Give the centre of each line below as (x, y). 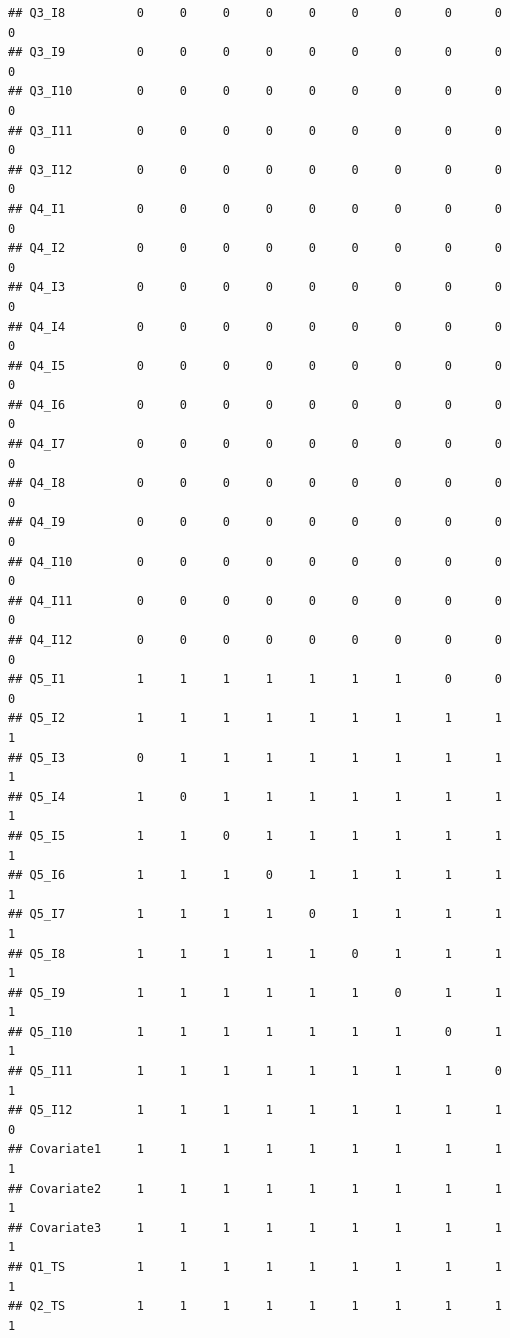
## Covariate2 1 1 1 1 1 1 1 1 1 (255, 1188)
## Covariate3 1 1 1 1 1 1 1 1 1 (255, 1227)
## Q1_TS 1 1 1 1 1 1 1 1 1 (255, 1267)
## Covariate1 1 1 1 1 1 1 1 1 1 (255, 1149)
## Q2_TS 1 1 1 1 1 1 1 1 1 (255, 1306)
